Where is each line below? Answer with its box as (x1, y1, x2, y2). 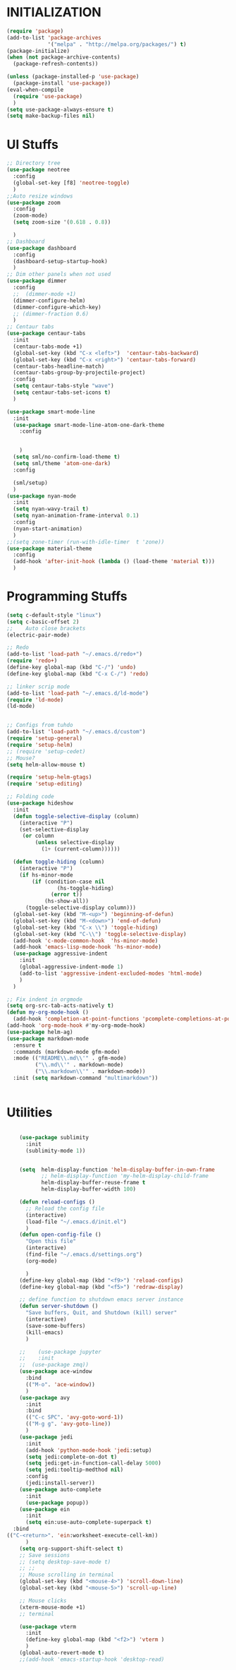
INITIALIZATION (6, 4, 101, 20)
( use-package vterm (19, 1623, 77, 1630)
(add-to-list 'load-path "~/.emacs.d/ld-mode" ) (6, 690, 149, 697)
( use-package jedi (19, 1434, 73, 1441)
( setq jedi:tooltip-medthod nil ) (25, 1466, 124, 1474)
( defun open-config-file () (19, 1231, 101, 1239)
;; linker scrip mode (6, 683, 70, 690)
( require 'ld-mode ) (6, 696, 64, 703)
